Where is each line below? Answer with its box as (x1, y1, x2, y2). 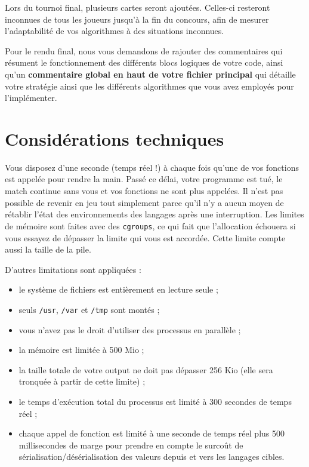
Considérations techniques (5, 126, 224, 150)
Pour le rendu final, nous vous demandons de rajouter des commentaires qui (5, 44, 283, 57)
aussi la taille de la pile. (5, 243, 91, 256)
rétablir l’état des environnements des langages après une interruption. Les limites (5, 208, 304, 220)
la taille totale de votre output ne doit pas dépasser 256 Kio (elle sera (18, 363, 273, 376)
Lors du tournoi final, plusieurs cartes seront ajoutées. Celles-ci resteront (5, 1, 270, 13)
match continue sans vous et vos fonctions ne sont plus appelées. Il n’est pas (5, 185, 283, 197)
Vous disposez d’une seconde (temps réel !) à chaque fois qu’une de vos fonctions (5, 161, 299, 173)
